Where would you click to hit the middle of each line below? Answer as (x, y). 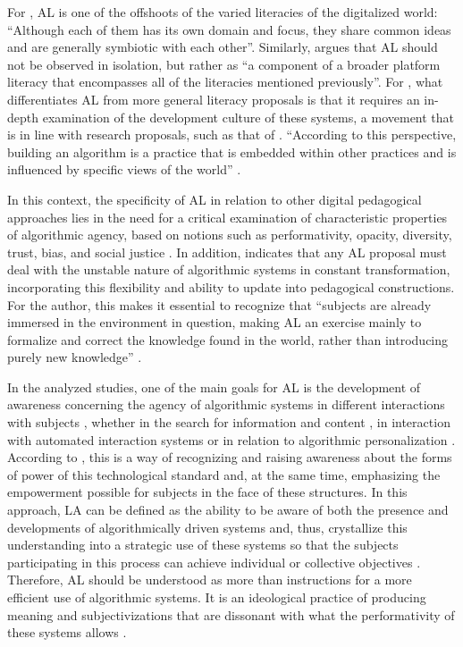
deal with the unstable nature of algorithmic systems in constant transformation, (229, 269)
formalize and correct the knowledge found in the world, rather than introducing (228, 339)
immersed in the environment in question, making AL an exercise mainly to (215, 322)
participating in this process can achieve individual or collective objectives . (214, 562)
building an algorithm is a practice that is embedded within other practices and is (232, 151)
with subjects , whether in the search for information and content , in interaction (229, 422)
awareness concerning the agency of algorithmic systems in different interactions (226, 404)
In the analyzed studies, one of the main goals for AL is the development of (214, 387)
